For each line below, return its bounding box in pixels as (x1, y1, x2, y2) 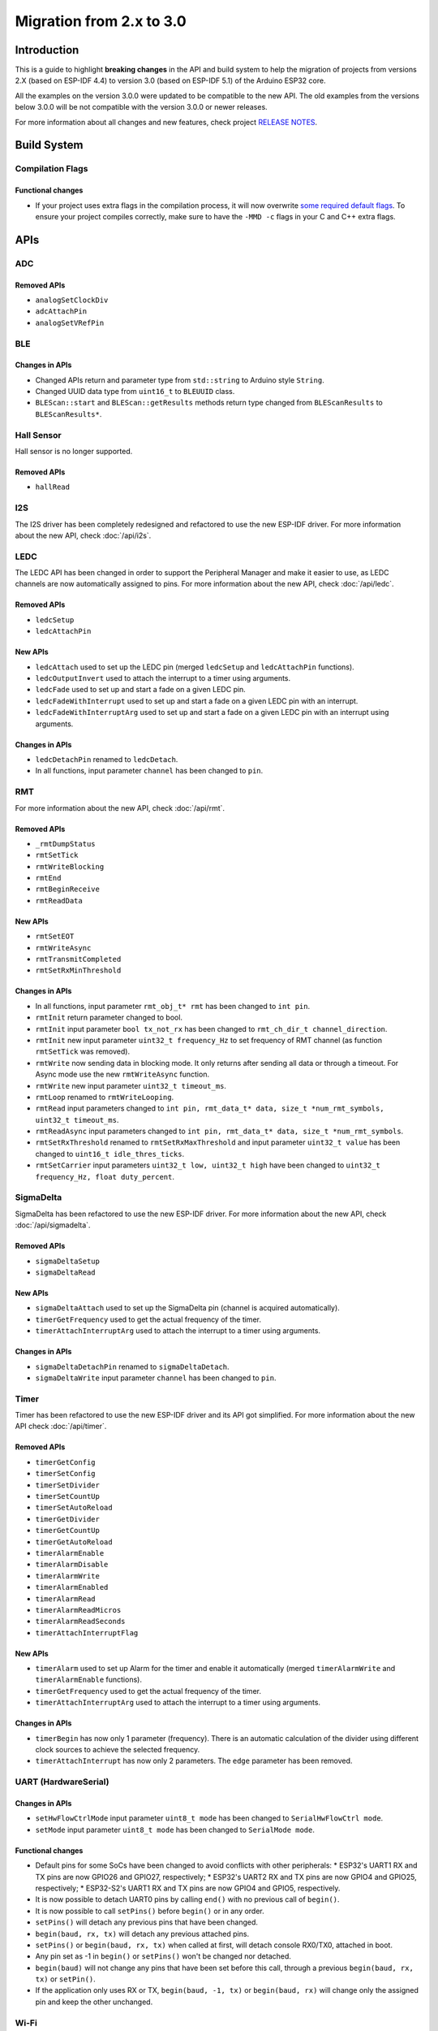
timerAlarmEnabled (35, 1583, 109, 1592)
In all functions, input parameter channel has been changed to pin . (35, 766, 264, 776)
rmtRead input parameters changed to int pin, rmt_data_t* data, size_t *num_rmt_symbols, (35, 1103, 384, 1113)
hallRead (35, 483, 71, 492)
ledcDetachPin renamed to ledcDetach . (35, 754, 178, 764)
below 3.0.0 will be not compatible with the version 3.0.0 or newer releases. (15, 102, 268, 112)
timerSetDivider (35, 1480, 101, 1490)
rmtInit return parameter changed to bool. (35, 1012, 182, 1023)
